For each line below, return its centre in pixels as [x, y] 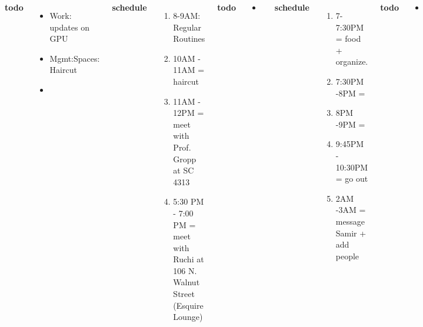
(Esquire [188, 305]
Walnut [186, 282]
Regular [187, 27]
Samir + [351, 233]
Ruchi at [189, 259]
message [350, 221]
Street [184, 294]
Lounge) [188, 317]
